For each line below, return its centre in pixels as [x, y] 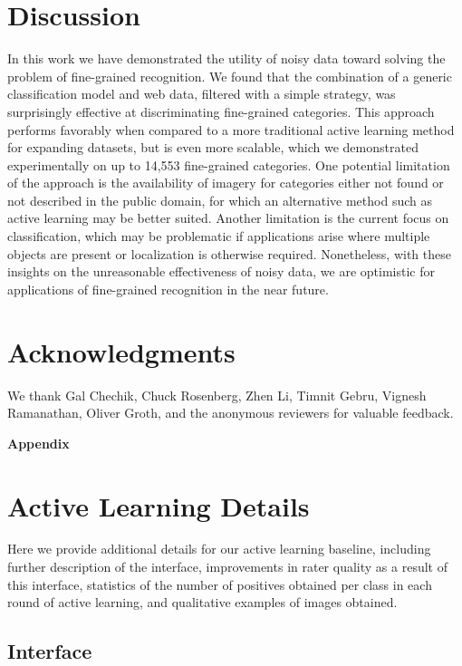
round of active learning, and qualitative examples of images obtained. [202, 602]
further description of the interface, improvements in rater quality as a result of [227, 567]
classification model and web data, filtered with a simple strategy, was [202, 94]
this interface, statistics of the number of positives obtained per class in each [220, 584]
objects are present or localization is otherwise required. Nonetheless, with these [229, 253]
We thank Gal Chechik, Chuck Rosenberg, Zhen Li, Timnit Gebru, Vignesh [217, 395]
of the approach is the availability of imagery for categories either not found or [226, 183]
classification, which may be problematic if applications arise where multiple [219, 236]
